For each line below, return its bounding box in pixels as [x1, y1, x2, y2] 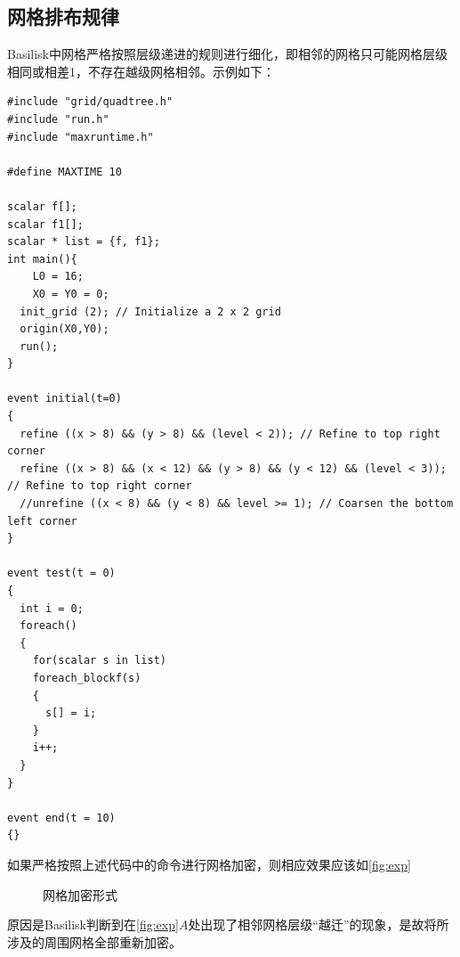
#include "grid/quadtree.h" [7, 95, 174, 109]
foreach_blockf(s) [32, 671, 141, 684]
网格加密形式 [43, 885, 117, 904]
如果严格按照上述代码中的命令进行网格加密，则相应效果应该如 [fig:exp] [7, 855, 411, 873]
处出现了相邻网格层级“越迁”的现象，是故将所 [188, 915, 449, 934]
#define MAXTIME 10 [7, 165, 122, 178]
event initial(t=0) [7, 392, 122, 405]
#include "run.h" [7, 112, 109, 126]
